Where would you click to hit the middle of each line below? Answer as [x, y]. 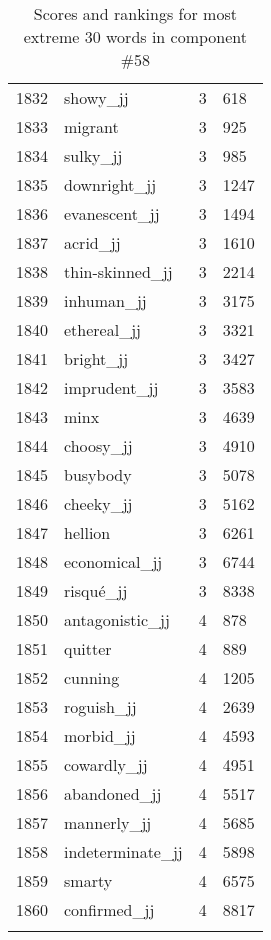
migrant [91, 126]
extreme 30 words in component [135, 36]
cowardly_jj [106, 764]
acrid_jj [92, 242]
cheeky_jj [98, 503]
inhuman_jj [105, 300]
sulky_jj [93, 155]
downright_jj [110, 184]
